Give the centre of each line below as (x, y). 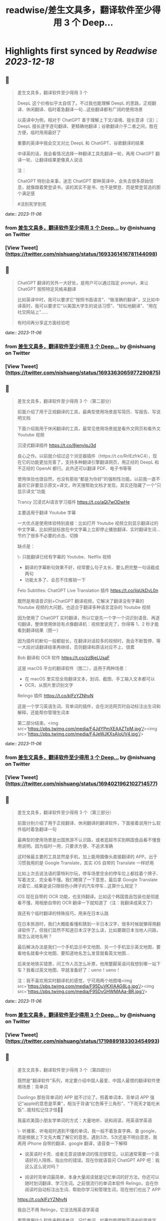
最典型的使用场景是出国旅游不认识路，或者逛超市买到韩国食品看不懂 (87, 839)
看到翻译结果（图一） (39, 630)
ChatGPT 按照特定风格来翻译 (47, 289)
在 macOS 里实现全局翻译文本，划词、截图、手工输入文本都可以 (90, 679)
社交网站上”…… (33, 312)
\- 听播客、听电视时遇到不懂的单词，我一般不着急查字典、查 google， (88, 1131)
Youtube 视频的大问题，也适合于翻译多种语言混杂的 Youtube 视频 (84, 607)
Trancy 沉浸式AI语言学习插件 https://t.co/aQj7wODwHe (74, 502)
